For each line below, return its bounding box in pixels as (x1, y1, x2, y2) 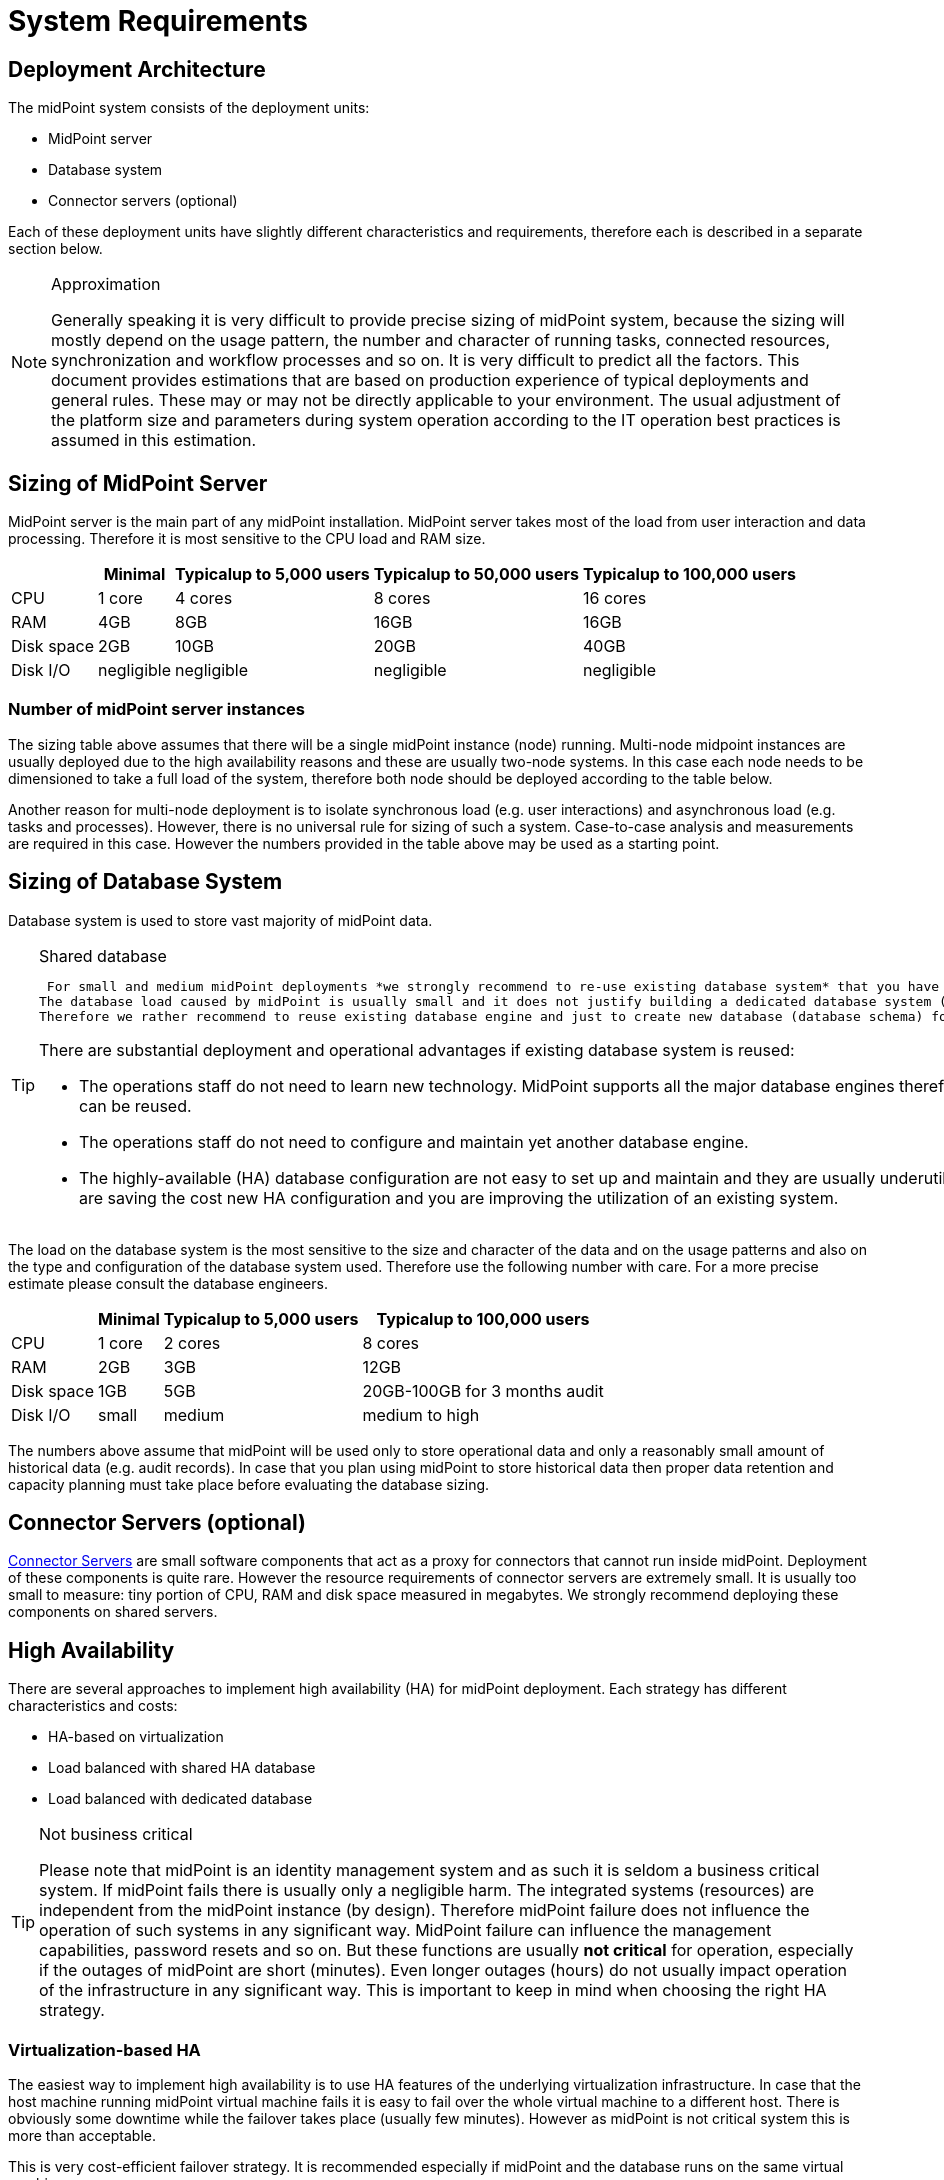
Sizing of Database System (8, 869, 283, 895)
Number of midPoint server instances (8, 699, 305, 720)
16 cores (582, 588, 647, 609)
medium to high (362, 1404, 480, 1425)
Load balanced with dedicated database (48, 1790, 313, 1808)
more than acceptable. (8, 2127, 156, 2145)
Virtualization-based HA (8, 2039, 201, 2060)
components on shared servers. (8, 1603, 218, 1621)
